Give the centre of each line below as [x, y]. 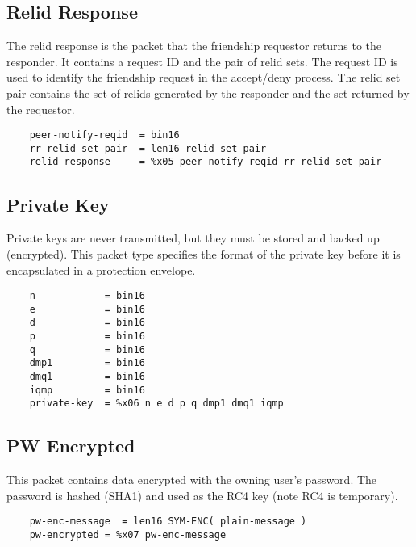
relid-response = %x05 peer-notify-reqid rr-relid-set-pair [206, 162]
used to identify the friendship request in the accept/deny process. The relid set [204, 77]
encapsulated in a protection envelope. [101, 269]
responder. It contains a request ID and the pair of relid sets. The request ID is [202, 61]
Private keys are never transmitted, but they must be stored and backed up [193, 238]
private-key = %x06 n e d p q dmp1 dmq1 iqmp [156, 404]
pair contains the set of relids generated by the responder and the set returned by [208, 93]
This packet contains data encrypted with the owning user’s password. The [192, 480]
